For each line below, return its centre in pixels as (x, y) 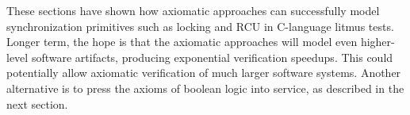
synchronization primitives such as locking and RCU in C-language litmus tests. (200, 26)
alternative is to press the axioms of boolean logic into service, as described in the (205, 88)
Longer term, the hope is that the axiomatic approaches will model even (182, 42)
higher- (377, 42)
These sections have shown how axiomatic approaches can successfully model (193, 10)
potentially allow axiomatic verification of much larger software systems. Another (204, 73)
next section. (37, 103)
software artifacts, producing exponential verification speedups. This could (212, 57)
